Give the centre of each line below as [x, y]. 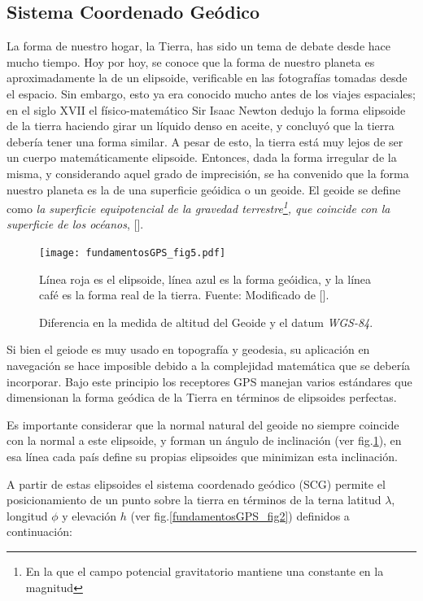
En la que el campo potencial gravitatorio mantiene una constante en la [205, 571]
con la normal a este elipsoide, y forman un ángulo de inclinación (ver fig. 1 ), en [204, 440]
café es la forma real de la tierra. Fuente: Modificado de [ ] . [184, 295]
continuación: [39, 531]
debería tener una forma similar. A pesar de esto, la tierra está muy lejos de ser [205, 141]
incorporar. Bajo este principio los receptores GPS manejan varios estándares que [209, 381]
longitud [27, 515]
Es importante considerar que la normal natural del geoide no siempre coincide [203, 424]
